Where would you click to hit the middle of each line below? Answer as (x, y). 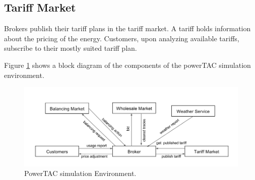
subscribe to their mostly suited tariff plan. (71, 48)
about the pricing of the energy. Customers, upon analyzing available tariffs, (122, 38)
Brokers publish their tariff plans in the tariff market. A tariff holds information (127, 28)
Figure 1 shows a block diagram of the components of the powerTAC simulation (127, 65)
